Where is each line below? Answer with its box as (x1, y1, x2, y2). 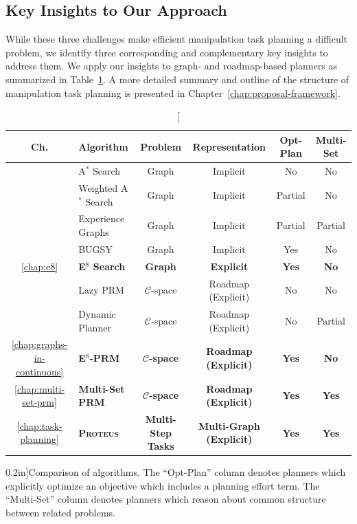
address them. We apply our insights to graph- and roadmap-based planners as (5, 58, 337, 73)
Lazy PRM (78, 283, 124, 297)
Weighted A (78, 181, 128, 195)
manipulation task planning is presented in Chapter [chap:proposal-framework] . (5, 85, 341, 100)
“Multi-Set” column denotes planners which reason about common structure (5, 492, 326, 506)
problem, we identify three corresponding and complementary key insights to (5, 45, 328, 59)
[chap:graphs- (11, 337, 68, 351)
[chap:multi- (14, 381, 65, 395)
